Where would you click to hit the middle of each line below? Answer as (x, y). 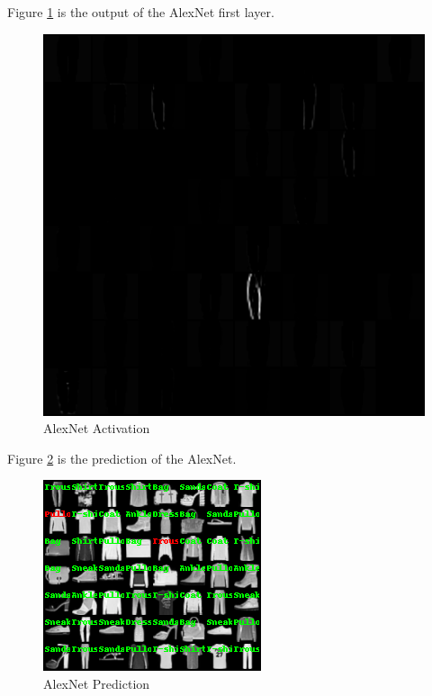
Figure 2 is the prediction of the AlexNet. (122, 458)
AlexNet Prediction (97, 683)
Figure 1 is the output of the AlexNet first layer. (141, 12)
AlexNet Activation (97, 428)
